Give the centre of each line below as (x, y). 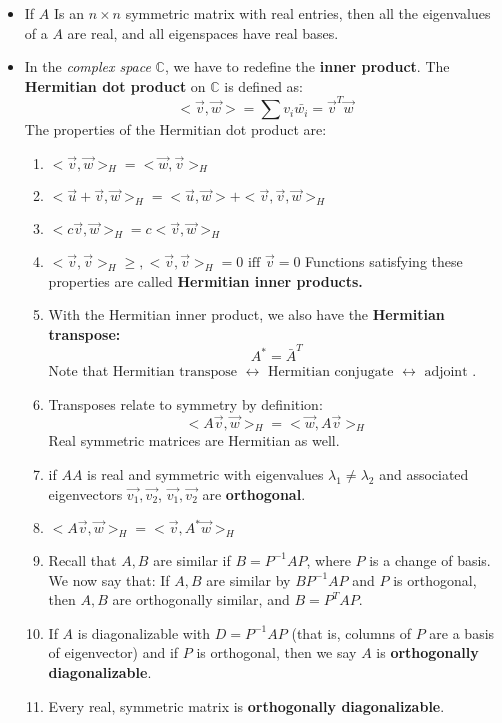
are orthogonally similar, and (201, 599)
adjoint (446, 372)
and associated (424, 473)
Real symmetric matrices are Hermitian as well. (194, 440)
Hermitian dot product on (115, 85)
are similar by (248, 579)
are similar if (192, 559)
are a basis (462, 632)
